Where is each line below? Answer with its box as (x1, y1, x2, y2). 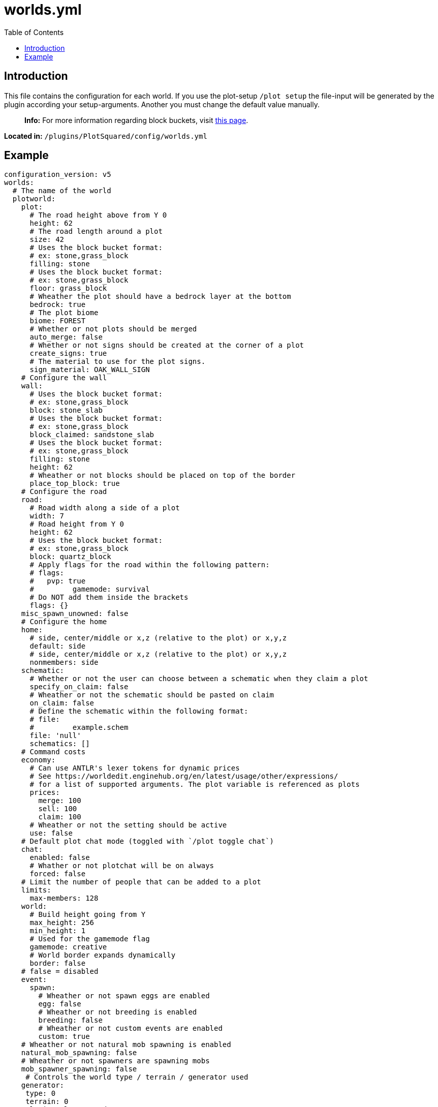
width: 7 (29, 512, 65, 520)
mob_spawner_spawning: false (21, 1065, 137, 1073)
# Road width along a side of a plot (29, 504, 180, 512)
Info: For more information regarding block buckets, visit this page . (24, 115, 248, 125)
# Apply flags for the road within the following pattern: (29, 561, 270, 569)
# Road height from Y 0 (29, 520, 124, 529)
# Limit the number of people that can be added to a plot (21, 878, 261, 886)
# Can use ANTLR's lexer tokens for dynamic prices (29, 764, 240, 773)
